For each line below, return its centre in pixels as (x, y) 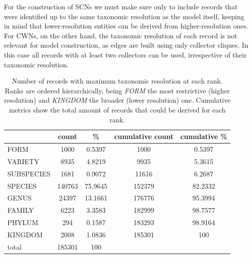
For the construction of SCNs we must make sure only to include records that (121, 6)
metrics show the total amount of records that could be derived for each (117, 109)
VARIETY (23, 161)
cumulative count (144, 136)
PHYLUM (23, 222)
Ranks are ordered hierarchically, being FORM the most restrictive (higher (117, 90)
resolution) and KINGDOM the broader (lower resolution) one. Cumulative (117, 100)
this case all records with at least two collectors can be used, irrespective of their (126, 54)
